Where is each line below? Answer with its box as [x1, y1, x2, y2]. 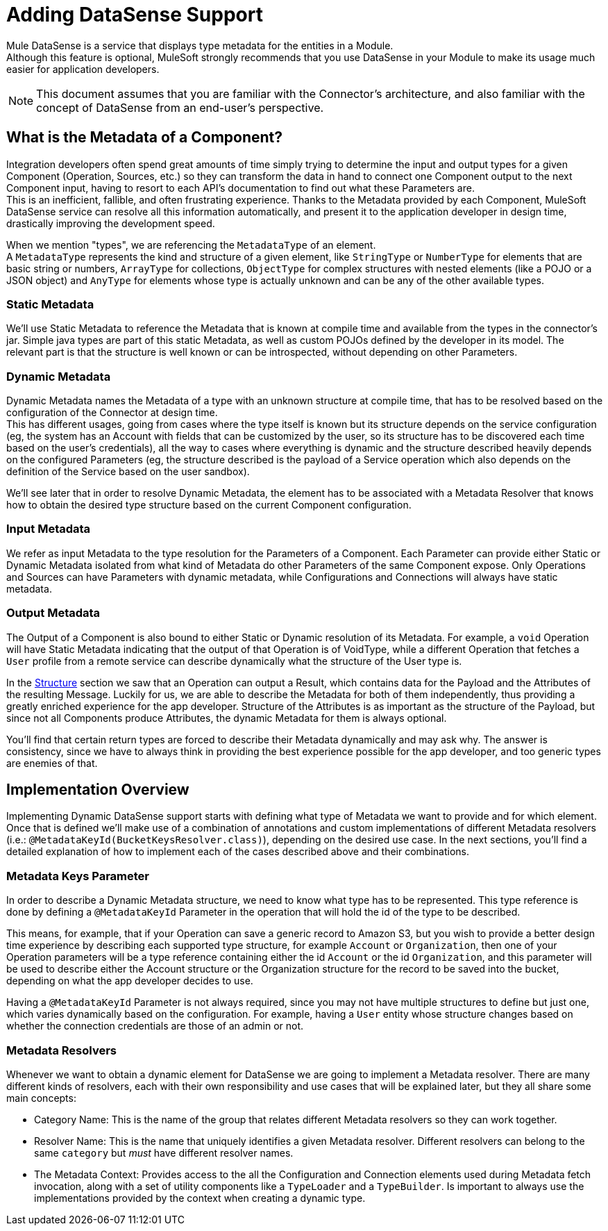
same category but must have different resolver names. [34, 1146, 294, 1159]
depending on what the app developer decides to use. [6, 975, 253, 987]
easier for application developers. [6, 63, 160, 75]
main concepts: [6, 1091, 76, 1104]
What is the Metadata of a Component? [6, 129, 283, 147]
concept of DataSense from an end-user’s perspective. [36, 100, 324, 115]
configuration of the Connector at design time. [6, 406, 218, 419]
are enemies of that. [6, 757, 98, 769]
